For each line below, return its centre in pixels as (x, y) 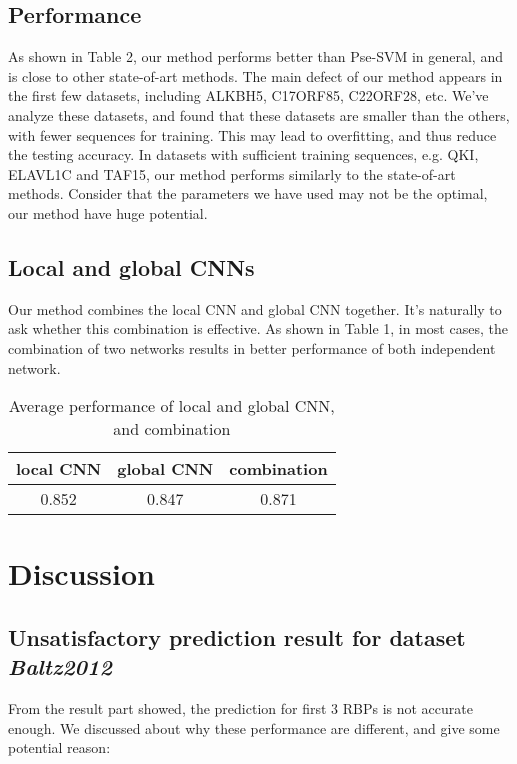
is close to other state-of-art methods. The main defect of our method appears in (255, 75)
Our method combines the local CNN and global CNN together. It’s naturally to (255, 308)
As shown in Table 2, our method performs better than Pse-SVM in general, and (255, 56)
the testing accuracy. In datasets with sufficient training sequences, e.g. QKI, (243, 154)
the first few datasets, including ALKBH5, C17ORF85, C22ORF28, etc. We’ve (248, 95)
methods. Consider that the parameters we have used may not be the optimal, (248, 193)
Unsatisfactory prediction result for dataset (237, 636)
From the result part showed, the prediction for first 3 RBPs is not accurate (240, 708)
